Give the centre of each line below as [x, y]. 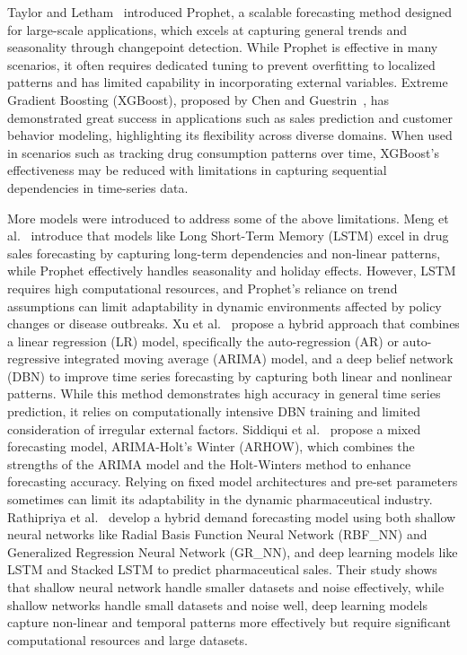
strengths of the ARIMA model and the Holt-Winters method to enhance [209, 463]
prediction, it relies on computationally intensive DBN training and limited [214, 411]
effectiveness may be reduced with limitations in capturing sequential [197, 170]
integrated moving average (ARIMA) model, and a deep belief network [259, 358]
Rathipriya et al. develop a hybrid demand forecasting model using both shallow [232, 516]
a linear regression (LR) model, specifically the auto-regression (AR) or [203, 341]
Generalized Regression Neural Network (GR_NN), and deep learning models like [233, 551]
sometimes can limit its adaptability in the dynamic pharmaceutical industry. [220, 499]
